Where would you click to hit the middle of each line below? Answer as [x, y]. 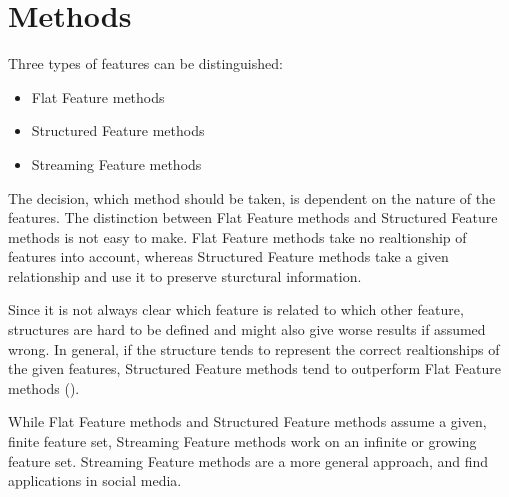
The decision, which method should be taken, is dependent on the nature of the [252, 197]
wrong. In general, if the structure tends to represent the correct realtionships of [254, 348]
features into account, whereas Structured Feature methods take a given [228, 256]
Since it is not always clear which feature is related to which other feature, [236, 309]
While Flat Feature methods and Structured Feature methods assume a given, [247, 421]
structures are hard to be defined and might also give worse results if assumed [247, 329]
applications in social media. [95, 480]
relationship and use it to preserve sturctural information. [185, 275]
